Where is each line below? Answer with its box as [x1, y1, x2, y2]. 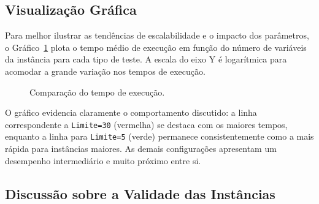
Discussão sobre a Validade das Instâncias [5, 184, 275, 203]
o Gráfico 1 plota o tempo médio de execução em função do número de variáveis [5, 40, 307, 53]
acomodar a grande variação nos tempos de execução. [5, 64, 206, 77]
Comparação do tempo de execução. [29, 85, 165, 98]
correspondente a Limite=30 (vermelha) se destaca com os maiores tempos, [5, 118, 288, 130]
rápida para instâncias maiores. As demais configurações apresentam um [5, 142, 277, 155]
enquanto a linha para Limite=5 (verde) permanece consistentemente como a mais [5, 130, 314, 143]
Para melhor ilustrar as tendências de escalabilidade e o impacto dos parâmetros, [5, 29, 309, 42]
